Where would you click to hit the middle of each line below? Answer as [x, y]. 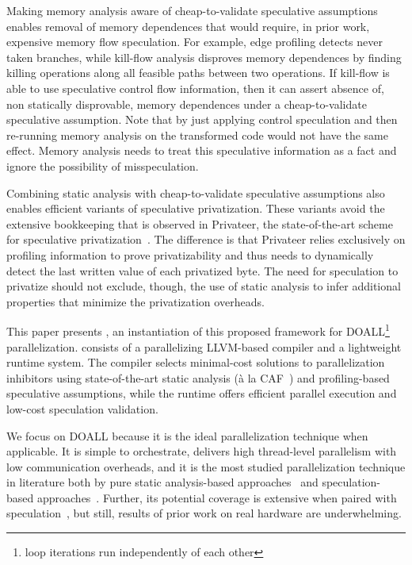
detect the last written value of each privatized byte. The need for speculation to [202, 270]
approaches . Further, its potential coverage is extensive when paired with [217, 497]
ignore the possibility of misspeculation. [103, 165]
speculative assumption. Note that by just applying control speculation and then [202, 119]
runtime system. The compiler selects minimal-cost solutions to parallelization [196, 362]
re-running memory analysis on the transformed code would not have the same [197, 135]
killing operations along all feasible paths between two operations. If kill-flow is [198, 73]
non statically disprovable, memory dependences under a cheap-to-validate [187, 104]
